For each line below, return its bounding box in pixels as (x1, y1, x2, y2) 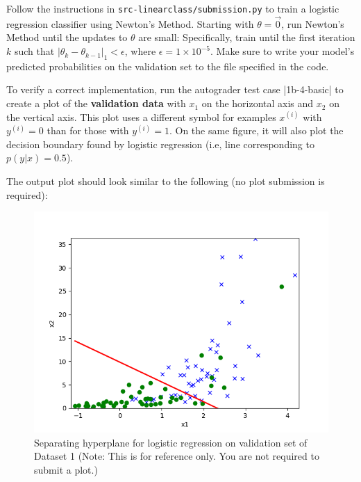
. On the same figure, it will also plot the (169, 123, 344, 138)
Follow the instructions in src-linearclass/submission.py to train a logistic (6, 1, 339, 15)
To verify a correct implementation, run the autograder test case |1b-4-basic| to (6, 82, 344, 97)
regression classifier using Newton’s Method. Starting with (6, 16, 254, 31)
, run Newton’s (281, 16, 344, 31)
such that (14, 44, 55, 58)
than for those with (47, 123, 129, 138)
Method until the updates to (6, 30, 128, 45)
